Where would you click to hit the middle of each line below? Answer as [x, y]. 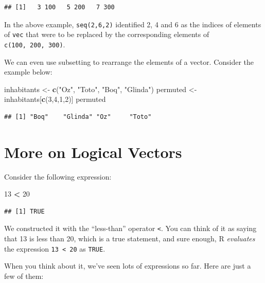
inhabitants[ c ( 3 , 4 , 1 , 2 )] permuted [55, 99]
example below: [28, 72]
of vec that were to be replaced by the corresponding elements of [107, 34]
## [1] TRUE [24, 211]
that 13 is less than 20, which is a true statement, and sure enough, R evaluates [130, 238]
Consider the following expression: [58, 176]
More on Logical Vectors [93, 152]
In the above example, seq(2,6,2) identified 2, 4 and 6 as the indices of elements [133, 24]
